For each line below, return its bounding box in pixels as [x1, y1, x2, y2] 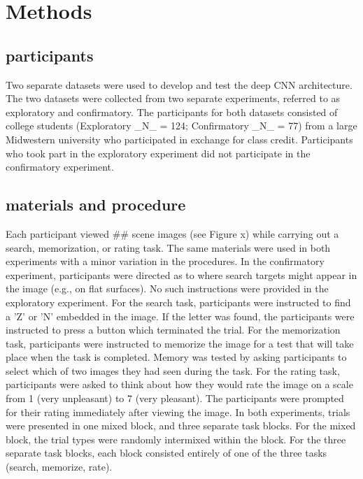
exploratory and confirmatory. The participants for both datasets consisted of [6, 104, 338, 119]
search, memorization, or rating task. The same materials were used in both [6, 240, 331, 255]
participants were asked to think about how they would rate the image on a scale [6, 377, 353, 392]
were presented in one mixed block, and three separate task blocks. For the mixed [6, 418, 356, 433]
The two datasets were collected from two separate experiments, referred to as [6, 91, 341, 106]
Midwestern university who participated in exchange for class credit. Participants [6, 131, 353, 146]
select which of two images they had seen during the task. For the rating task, [6, 363, 340, 378]
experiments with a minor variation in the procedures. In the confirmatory [6, 254, 325, 269]
